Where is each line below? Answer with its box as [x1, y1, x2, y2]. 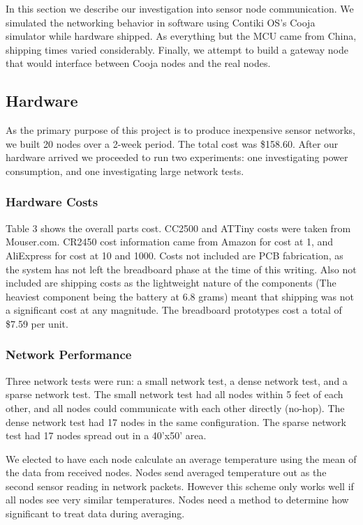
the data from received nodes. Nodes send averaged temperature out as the [6, 465, 327, 480]
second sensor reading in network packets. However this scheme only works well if [6, 478, 354, 493]
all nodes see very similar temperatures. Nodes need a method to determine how [6, 492, 349, 507]
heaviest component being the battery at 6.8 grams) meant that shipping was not [6, 289, 354, 303]
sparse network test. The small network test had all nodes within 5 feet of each [6, 387, 343, 402]
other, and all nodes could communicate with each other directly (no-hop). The [6, 400, 345, 415]
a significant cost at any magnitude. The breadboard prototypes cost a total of [6, 303, 342, 317]
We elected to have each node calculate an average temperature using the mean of [6, 451, 357, 466]
